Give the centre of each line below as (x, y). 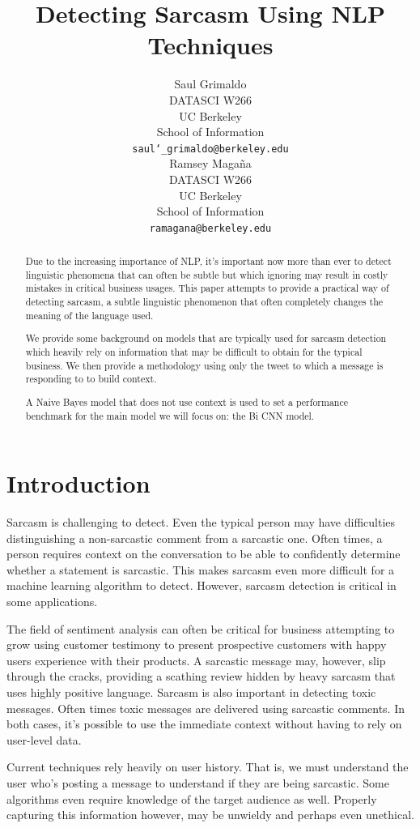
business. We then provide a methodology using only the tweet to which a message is (204, 365)
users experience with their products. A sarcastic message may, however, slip (196, 660)
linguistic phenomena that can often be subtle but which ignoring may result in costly (207, 274)
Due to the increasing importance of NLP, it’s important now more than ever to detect (208, 261)
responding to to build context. (91, 379)
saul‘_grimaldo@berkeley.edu (210, 149)
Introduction (78, 483)
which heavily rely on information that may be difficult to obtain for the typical (194, 352)
